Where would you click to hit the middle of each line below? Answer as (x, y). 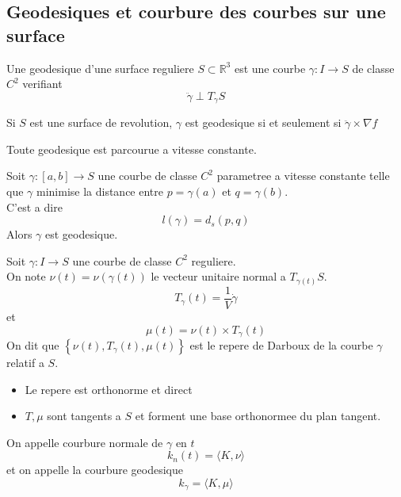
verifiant (42, 84)
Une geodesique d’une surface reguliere (100, 68)
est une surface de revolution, (101, 122)
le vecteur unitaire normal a (218, 276)
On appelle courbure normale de (85, 442)
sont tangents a (84, 416)
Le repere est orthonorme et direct (109, 389)
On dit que (33, 345)
